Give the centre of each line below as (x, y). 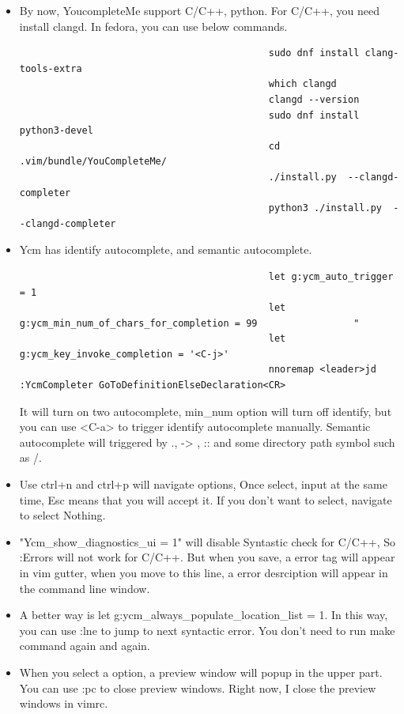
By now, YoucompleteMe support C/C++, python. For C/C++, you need (199, 10)
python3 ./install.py (325, 208)
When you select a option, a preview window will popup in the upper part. (201, 672)
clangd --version (314, 99)
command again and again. (85, 646)
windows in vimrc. (64, 703)
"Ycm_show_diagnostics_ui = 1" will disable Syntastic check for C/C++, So (208, 541)
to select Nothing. (62, 515)
